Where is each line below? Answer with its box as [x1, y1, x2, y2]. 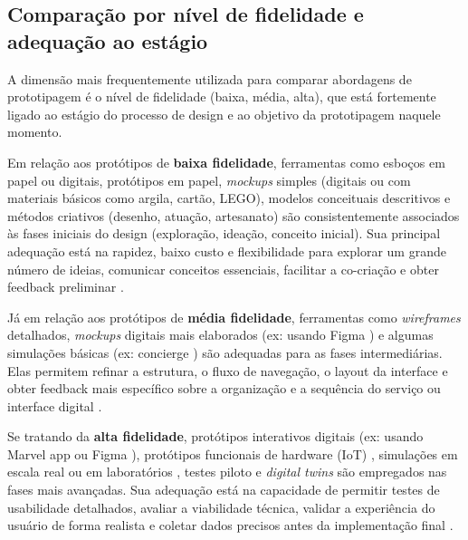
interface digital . [7, 396, 102, 415]
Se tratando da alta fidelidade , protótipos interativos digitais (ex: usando [7, 427, 424, 446]
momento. [7, 122, 62, 141]
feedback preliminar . [7, 277, 124, 296]
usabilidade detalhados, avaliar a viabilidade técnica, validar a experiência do [7, 497, 435, 516]
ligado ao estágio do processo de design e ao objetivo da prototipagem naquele [7, 104, 441, 123]
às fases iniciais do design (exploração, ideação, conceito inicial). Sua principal [7, 224, 441, 243]
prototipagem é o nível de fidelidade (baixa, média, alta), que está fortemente [7, 87, 436, 106]
